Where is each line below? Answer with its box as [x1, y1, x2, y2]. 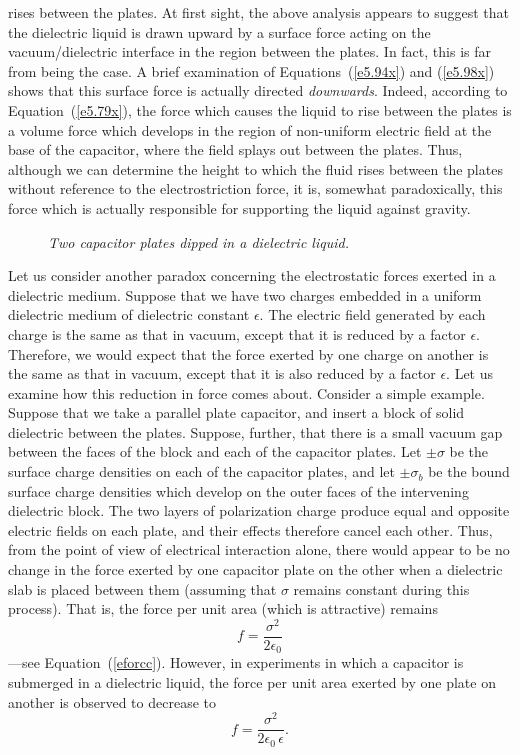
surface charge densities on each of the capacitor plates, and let [8, 461, 395, 482]
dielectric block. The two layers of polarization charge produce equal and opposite [8, 500, 510, 521]
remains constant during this [293, 578, 470, 599]
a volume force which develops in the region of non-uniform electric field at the [8, 119, 492, 140]
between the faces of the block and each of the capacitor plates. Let [8, 441, 422, 462]
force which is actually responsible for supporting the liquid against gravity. [8, 197, 471, 218]
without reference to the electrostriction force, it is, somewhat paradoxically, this [8, 178, 503, 199]
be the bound [428, 461, 510, 482]
